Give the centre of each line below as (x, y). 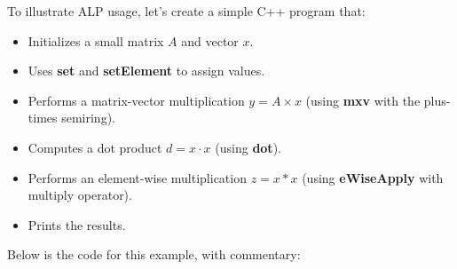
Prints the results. (77, 224)
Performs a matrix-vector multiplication (136, 100)
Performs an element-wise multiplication (137, 177)
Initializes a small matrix (96, 40)
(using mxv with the (363, 100)
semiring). (88, 118)
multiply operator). (80, 195)
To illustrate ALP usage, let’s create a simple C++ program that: (186, 11)
